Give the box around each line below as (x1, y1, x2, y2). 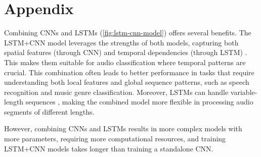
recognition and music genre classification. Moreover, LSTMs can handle (4, 86, 229, 97)
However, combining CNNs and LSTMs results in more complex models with (4, 123, 242, 134)
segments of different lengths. (4, 106, 95, 117)
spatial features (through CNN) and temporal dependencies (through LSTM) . (4, 47, 247, 58)
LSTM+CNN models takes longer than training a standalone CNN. (4, 143, 213, 153)
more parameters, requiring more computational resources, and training (4, 133, 226, 144)
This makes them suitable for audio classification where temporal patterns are (4, 57, 246, 67)
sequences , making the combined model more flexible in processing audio (25, 96, 253, 107)
